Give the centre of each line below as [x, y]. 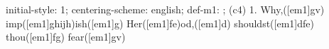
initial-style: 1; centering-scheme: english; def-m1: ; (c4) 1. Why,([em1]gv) [165, 9]
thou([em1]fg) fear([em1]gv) [66, 37]
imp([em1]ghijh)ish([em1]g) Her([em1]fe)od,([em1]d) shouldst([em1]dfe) [160, 23]
